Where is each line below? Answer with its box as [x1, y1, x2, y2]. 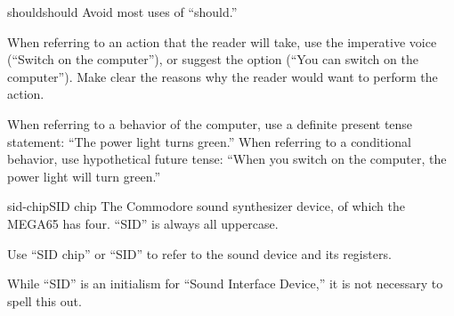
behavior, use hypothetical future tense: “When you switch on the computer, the [7, 150, 447, 168]
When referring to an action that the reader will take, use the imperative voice [7, 32, 437, 51]
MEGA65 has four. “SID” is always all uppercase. [7, 214, 279, 232]
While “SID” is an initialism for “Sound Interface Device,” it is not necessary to [7, 274, 443, 293]
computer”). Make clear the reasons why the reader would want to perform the [7, 67, 438, 85]
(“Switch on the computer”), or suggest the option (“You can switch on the [7, 50, 418, 69]
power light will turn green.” [7, 166, 161, 185]
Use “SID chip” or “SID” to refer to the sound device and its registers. [7, 244, 392, 263]
